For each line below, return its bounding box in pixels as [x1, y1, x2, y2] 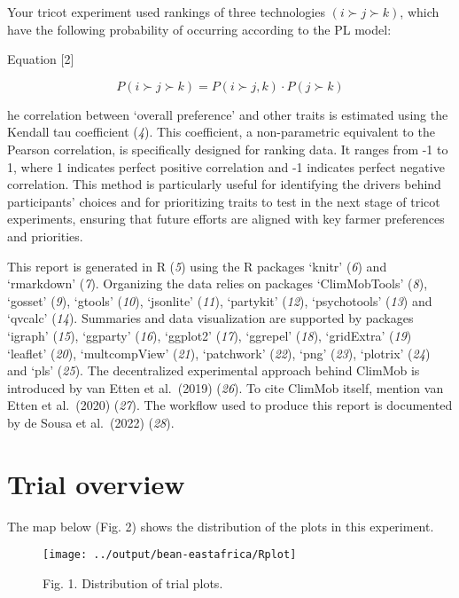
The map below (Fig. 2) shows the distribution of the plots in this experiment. [7, 516, 434, 535]
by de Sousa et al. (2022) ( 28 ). [7, 413, 175, 431]
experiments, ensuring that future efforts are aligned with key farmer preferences [7, 209, 445, 228]
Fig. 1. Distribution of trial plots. [43, 573, 223, 592]
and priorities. [7, 226, 83, 245]
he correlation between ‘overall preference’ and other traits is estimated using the [7, 105, 448, 123]
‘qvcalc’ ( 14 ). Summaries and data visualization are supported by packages [7, 309, 414, 327]
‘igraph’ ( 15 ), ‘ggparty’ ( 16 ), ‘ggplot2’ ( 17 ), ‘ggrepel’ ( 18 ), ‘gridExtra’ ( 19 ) [7, 326, 412, 344]
